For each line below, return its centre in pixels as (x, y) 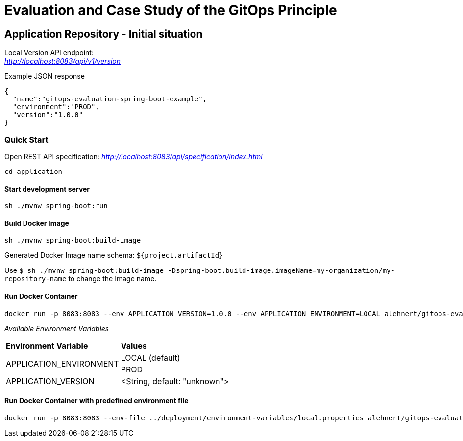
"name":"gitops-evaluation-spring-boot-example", (110, 99)
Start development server (47, 189)
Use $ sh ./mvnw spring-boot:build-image (84, 270)
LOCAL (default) (150, 357)
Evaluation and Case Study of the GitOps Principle (171, 10)
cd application (34, 171)
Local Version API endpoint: (49, 53)
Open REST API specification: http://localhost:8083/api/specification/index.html (134, 156)
